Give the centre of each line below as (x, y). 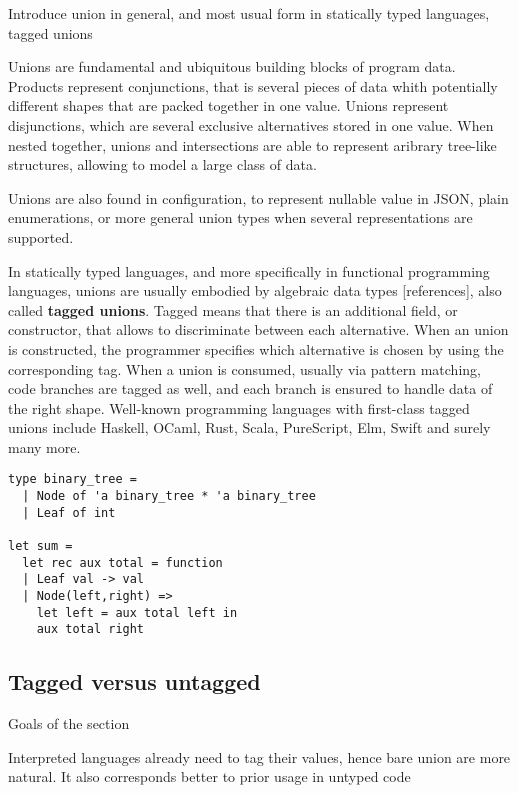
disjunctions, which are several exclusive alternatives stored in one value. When (251, 124)
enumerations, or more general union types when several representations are (240, 217)
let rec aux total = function (122, 562)
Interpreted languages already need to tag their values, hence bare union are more (259, 756)
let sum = (40, 546)
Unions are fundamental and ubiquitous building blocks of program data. (232, 66)
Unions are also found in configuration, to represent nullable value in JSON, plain (258, 197)
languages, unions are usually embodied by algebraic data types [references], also (255, 290)
